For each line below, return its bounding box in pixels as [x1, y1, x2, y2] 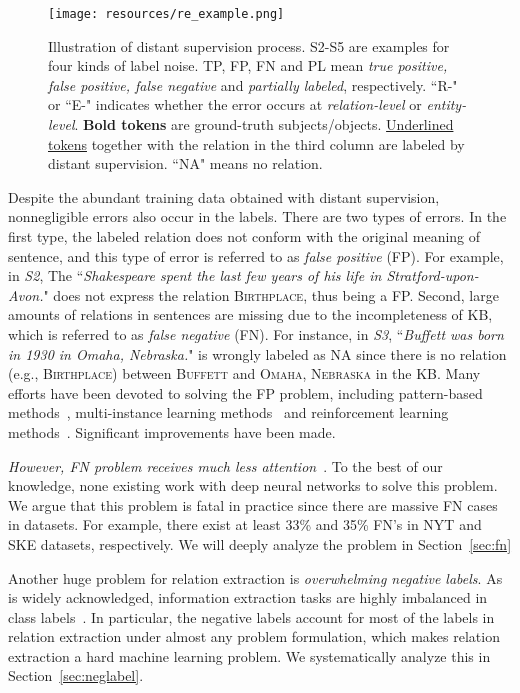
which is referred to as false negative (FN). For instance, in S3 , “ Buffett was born [8, 323, 504, 344]
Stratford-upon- [386, 265, 479, 286]
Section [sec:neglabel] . [8, 665, 144, 686]
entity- [426, 94, 467, 115]
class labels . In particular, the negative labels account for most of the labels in [8, 606, 495, 627]
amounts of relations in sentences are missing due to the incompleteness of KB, [8, 304, 493, 325]
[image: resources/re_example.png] [48, 7, 285, 21]
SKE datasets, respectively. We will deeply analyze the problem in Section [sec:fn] [8, 533, 512, 554]
